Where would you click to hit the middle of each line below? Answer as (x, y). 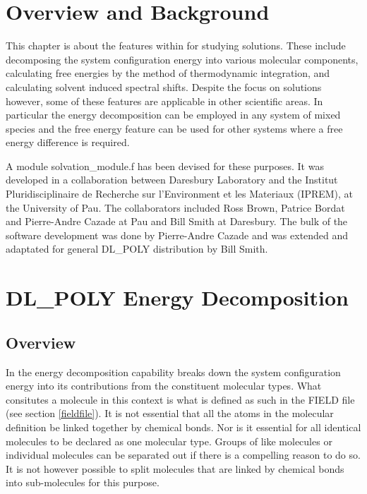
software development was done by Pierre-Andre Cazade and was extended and (177, 235)
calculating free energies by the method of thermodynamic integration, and (168, 73)
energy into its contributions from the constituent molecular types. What (164, 386)
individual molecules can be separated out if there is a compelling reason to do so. (183, 455)
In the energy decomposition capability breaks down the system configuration (173, 372)
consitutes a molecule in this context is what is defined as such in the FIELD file (180, 399)
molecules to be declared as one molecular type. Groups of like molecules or (169, 441)
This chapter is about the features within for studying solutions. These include (176, 46)
